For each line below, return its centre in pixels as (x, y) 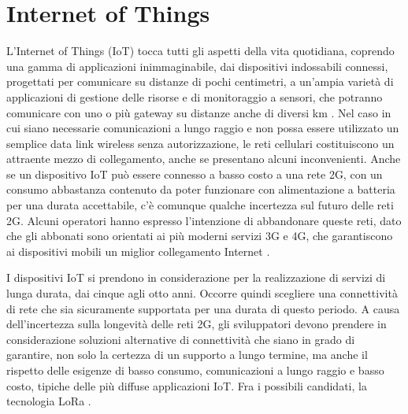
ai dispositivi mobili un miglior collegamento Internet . (138, 251)
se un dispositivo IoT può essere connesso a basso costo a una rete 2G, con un (195, 174)
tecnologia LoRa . (49, 401)
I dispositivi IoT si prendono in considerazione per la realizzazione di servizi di (196, 277)
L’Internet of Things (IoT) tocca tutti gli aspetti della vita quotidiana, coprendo (200, 51)
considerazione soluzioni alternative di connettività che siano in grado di (181, 339)
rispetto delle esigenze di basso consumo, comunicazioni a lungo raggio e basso (195, 370)
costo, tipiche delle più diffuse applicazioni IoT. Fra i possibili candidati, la (187, 385)
